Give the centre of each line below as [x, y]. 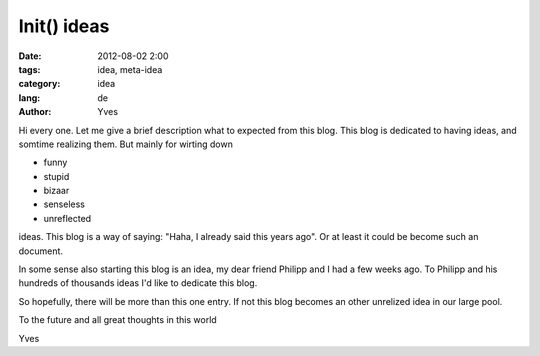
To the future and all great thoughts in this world [117, 320]
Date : [30, 56]
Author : [35, 112]
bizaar [56, 191]
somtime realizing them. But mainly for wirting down [126, 144]
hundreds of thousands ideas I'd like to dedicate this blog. [138, 283]
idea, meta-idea [130, 69]
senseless [64, 204]
